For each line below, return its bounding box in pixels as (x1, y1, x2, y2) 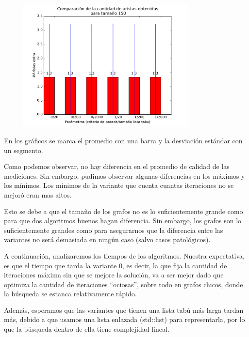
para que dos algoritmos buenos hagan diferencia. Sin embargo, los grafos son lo (4, 215, 242, 226)
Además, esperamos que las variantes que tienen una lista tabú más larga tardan (4, 305, 244, 315)
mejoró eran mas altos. (4, 189, 72, 199)
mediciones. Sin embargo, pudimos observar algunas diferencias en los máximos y (4, 170, 245, 181)
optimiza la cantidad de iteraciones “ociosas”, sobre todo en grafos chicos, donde (4, 279, 243, 289)
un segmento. (4, 145, 43, 155)
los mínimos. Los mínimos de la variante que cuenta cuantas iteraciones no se (4, 180, 234, 190)
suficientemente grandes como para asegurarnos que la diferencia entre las (4, 225, 223, 235)
